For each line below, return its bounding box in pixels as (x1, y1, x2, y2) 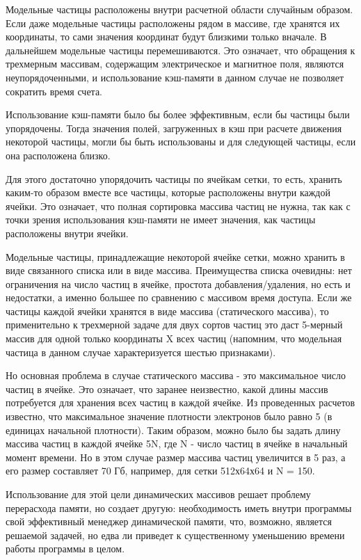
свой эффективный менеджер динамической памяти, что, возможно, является (6, 514, 332, 529)
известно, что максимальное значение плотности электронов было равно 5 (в (6, 409, 332, 424)
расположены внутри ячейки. (6, 225, 129, 240)
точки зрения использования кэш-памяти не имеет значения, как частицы (6, 212, 316, 227)
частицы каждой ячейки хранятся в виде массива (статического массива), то (6, 303, 329, 318)
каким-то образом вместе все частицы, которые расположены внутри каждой (6, 185, 330, 200)
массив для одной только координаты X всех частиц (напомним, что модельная (6, 331, 342, 346)
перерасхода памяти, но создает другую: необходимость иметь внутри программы (6, 500, 352, 515)
